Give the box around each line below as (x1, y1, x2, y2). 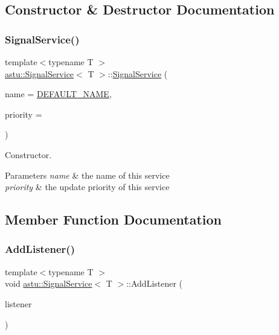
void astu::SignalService (5, 277, 92, 290)
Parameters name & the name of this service (5, 168, 170, 181)
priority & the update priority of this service (5, 180, 170, 193)
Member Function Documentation (5, 210, 222, 229)
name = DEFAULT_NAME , (5, 88, 112, 100)
